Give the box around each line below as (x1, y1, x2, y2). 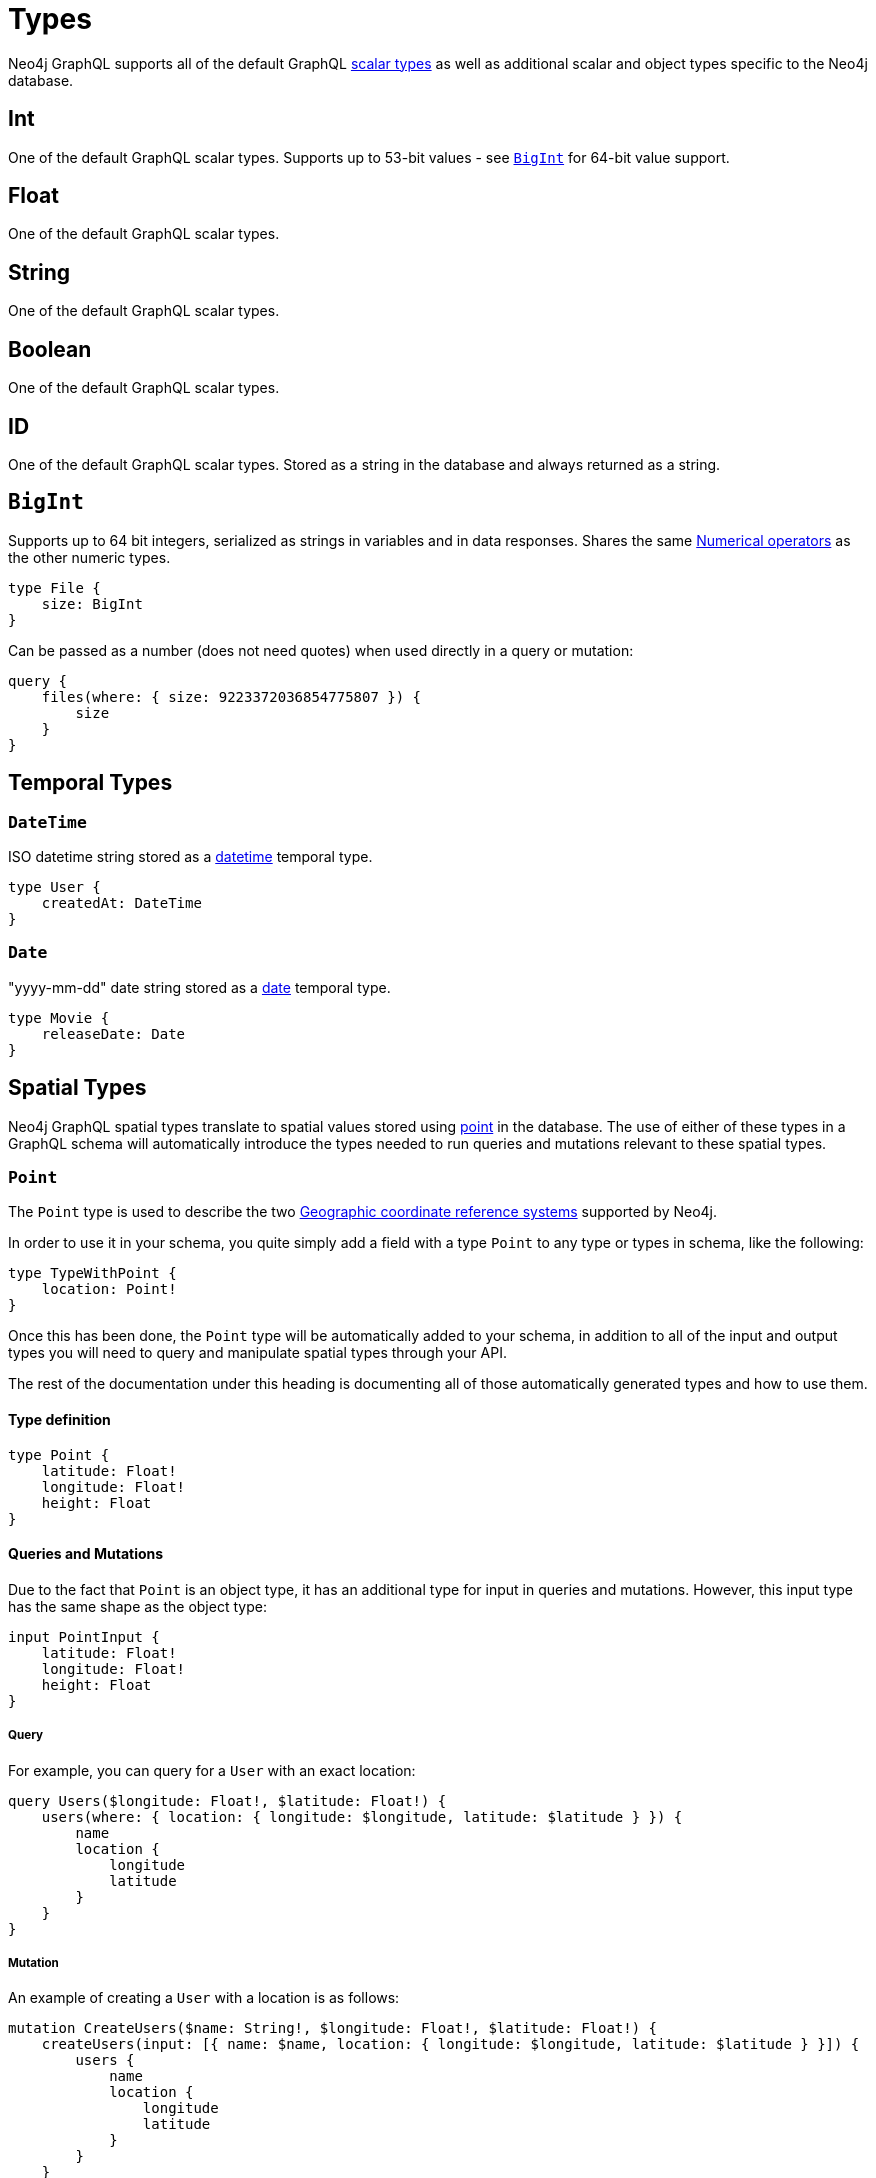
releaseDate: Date (41, 1025, 186, 1042)
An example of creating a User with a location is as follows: (8, 1989, 400, 2007)
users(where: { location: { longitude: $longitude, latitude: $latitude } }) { (41, 1808, 683, 1825)
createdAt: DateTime (41, 895, 202, 912)
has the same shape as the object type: (8, 1597, 267, 1615)
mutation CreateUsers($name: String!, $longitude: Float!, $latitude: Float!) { (8, 2020, 658, 2037)
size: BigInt (41, 595, 143, 612)
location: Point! (41, 1281, 177, 1298)
